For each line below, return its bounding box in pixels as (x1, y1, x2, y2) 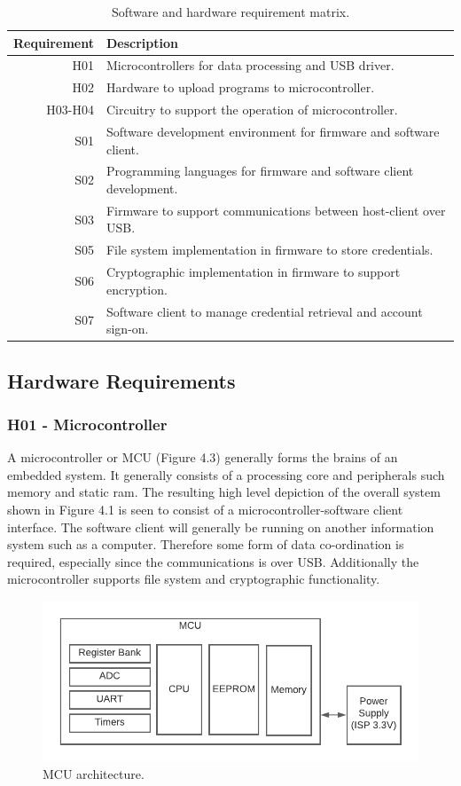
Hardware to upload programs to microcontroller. (105, 78, 375, 97)
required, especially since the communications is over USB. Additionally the (7, 552, 419, 570)
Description (105, 33, 178, 51)
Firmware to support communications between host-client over (105, 200, 446, 219)
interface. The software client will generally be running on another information (7, 517, 434, 536)
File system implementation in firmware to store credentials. (105, 240, 434, 259)
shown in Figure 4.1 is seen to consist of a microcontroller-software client (7, 500, 403, 519)
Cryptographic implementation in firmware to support (105, 263, 401, 281)
